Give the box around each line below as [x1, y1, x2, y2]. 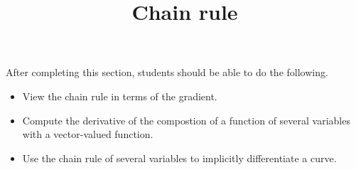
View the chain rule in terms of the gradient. [22, 88, 217, 103]
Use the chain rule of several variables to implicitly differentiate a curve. [22, 150, 337, 165]
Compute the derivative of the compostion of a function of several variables [22, 112, 350, 127]
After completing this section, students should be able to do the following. [6, 65, 328, 80]
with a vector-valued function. [22, 127, 153, 142]
